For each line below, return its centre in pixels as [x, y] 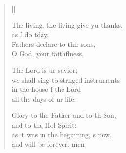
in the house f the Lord [46, 89]
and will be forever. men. [49, 144]
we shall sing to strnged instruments [66, 79]
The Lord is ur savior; [44, 70]
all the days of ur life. [44, 98]
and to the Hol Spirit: [44, 124]
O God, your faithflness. [48, 54]
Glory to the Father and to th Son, [64, 115]
